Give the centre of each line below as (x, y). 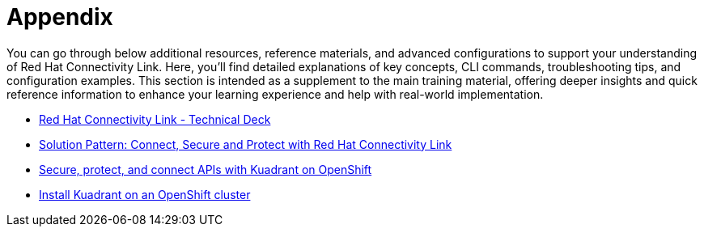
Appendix (60, 17)
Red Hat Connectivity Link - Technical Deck (155, 119)
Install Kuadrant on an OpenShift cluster (145, 194)
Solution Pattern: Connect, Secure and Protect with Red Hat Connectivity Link (246, 144)
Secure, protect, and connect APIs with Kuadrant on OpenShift (206, 169)
